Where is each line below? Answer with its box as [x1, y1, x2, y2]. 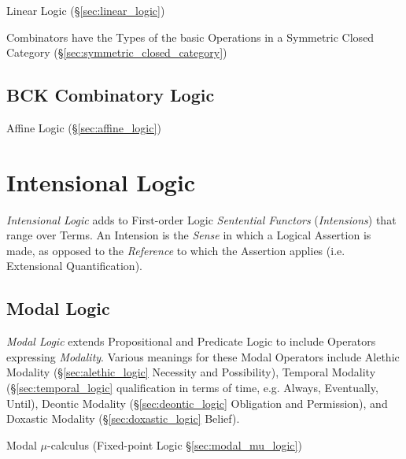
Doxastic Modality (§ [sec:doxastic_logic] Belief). [6, 410, 240, 427]
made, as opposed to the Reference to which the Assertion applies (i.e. [6, 242, 345, 258]
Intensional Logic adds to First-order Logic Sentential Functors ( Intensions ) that [6, 211, 397, 228]
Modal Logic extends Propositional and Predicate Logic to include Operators [6, 333, 376, 350]
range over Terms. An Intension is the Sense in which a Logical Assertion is [6, 227, 371, 243]
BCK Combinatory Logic [6, 83, 215, 107]
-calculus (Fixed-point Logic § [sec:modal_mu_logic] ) [47, 436, 302, 453]
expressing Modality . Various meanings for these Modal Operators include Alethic [6, 348, 400, 365]
